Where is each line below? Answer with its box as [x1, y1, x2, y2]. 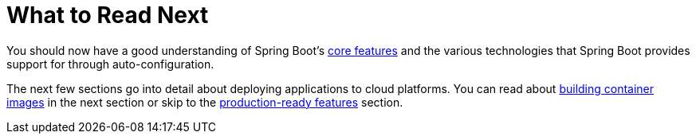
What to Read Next [6, 2, 209, 29]
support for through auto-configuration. [6, 56, 214, 71]
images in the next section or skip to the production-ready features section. [6, 95, 403, 109]
